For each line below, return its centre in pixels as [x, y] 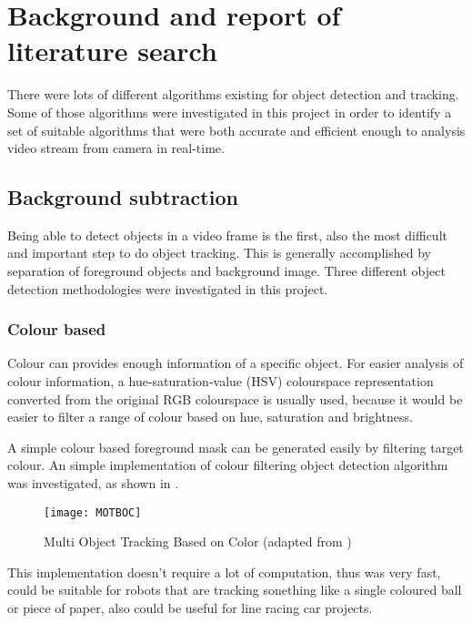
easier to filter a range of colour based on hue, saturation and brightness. [210, 417]
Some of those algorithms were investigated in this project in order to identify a [230, 112]
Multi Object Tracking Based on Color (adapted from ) [198, 541]
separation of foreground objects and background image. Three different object [226, 271]
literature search [112, 51]
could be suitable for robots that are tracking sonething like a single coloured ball [235, 590]
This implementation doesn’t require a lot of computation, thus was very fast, [224, 572]
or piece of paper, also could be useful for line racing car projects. [190, 608]
